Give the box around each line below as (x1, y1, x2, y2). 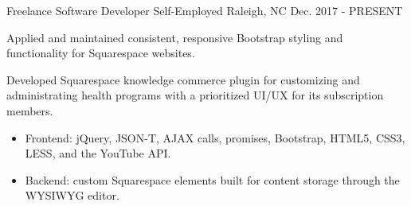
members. (6, 102, 53, 119)
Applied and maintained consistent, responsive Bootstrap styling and (6, 29, 343, 45)
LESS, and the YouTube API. (25, 145, 171, 161)
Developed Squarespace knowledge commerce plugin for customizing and (6, 71, 360, 87)
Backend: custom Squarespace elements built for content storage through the (25, 171, 400, 188)
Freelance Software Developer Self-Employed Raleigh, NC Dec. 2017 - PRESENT (6, 2, 403, 18)
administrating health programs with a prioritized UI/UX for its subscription (6, 87, 384, 103)
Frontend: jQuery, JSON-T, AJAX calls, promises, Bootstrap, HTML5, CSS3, (25, 129, 405, 146)
